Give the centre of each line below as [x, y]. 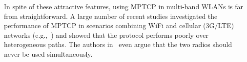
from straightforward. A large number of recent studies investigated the [111, 16]
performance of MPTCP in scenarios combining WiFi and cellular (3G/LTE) [119, 25]
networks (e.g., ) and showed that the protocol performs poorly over [106, 35]
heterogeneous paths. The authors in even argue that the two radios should [118, 44]
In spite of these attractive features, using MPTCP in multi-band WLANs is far [123, 6]
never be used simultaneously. [48, 54]
